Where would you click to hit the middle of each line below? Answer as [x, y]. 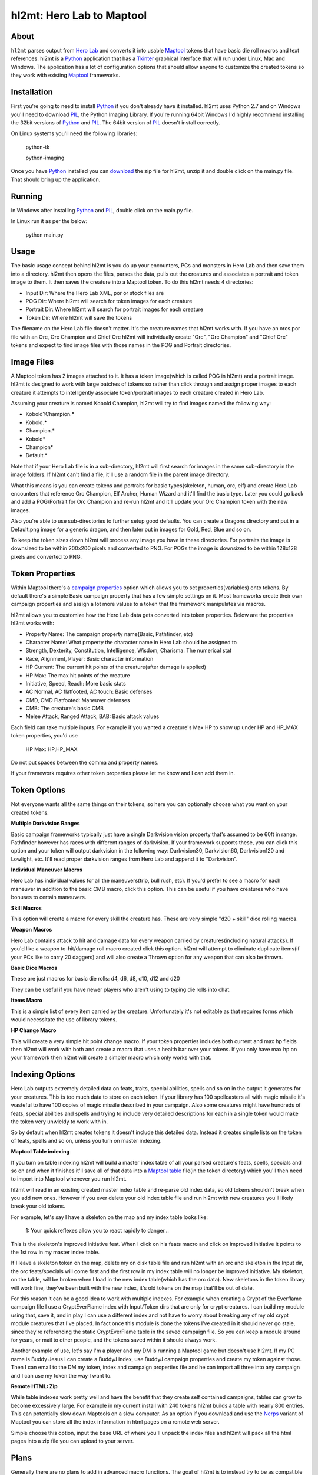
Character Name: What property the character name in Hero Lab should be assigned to [131, 642]
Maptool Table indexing [40, 1152]
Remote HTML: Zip [34, 1386]
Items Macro [26, 1001]
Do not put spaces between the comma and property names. [85, 763]
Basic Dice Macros [34, 968]
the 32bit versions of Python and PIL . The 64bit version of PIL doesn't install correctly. [116, 122]
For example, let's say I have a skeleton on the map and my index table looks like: [110, 1217]
